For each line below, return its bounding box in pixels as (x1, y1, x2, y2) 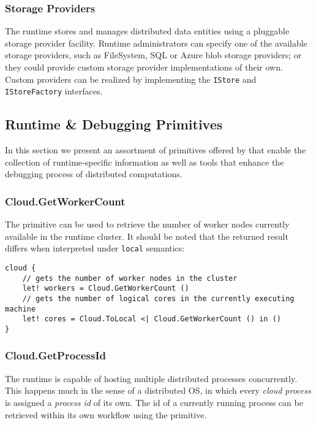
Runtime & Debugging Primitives (5, 115, 223, 134)
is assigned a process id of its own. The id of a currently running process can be (5, 396, 303, 408)
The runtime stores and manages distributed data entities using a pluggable (5, 25, 290, 37)
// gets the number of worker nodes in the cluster (22, 274, 238, 283)
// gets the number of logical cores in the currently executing (22, 294, 295, 303)
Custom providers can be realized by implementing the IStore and (5, 72, 257, 85)
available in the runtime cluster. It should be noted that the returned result (5, 229, 288, 242)
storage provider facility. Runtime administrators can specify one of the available (5, 36, 307, 49)
